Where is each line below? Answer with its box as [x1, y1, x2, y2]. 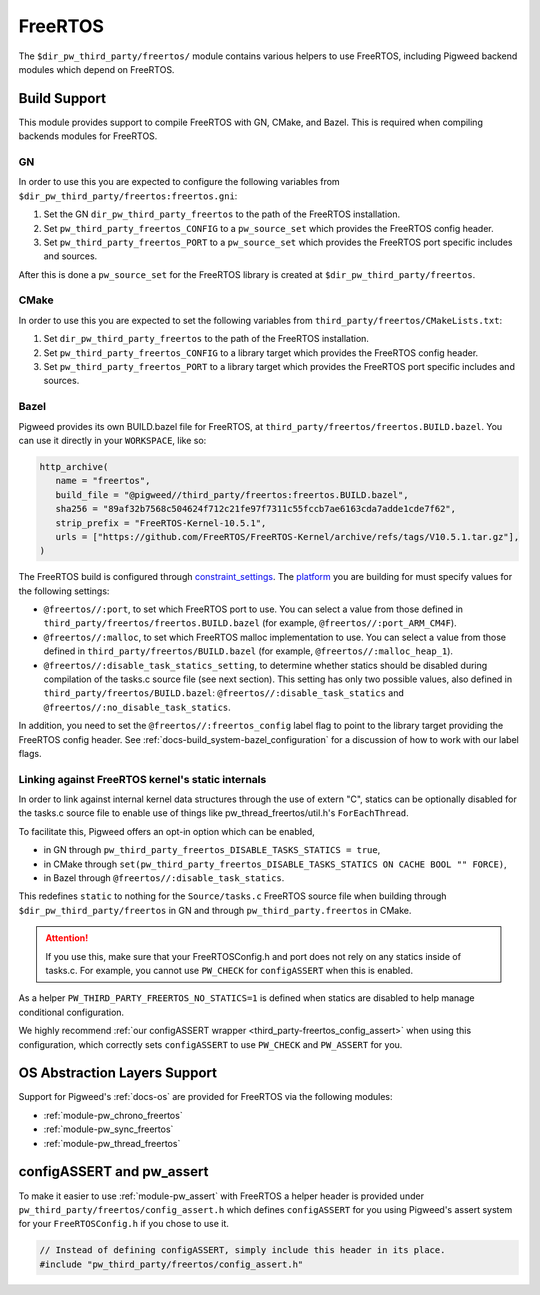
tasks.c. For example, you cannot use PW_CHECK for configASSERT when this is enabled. [45, 965, 414, 976]
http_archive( [39, 461, 109, 472]
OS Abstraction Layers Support [18, 1065, 217, 1082]
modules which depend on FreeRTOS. [18, 63, 175, 75]
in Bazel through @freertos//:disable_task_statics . [43, 872, 285, 884]
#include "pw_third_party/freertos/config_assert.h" [39, 1258, 304, 1270]
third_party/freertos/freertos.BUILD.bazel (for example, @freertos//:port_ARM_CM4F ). [43, 617, 457, 629]
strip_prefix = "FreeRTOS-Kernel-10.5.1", [55, 517, 267, 529]
